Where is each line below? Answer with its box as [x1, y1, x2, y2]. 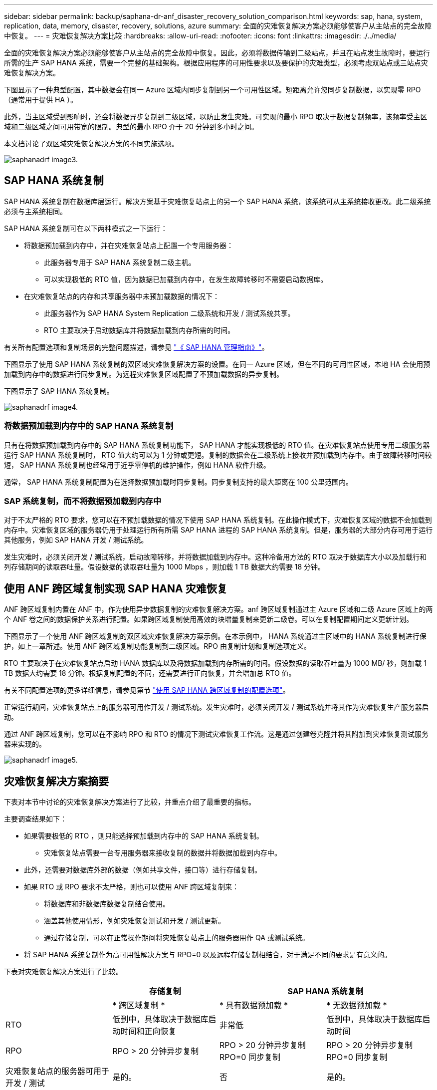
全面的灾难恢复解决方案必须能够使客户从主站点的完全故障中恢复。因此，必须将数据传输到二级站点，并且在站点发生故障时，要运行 [4, 48, 430, 57]
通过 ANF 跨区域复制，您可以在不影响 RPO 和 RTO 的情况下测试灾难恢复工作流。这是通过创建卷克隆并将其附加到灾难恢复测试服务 [4, 730, 429, 739]
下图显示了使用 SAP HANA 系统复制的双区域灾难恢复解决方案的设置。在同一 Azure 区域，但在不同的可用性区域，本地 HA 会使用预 [4, 359, 431, 368]
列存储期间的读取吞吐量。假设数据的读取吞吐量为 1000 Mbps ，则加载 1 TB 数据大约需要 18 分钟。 [4, 562, 325, 571]
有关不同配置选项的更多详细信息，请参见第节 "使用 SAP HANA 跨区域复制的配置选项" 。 [4, 686, 290, 695]
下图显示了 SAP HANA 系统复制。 [4, 386, 114, 395]
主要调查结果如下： [4, 815, 67, 823]
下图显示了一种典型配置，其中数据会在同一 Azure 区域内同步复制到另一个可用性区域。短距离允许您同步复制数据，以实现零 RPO [4, 85, 421, 94]
